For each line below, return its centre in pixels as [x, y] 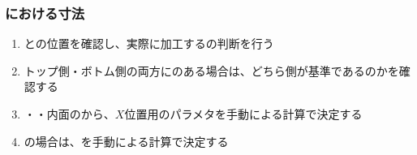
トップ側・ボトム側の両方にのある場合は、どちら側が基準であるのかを [211, 70]
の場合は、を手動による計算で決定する [126, 141]
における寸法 [45, 13]
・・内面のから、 [69, 114]
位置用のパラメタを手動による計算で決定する [243, 114]
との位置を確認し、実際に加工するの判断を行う [149, 43]
